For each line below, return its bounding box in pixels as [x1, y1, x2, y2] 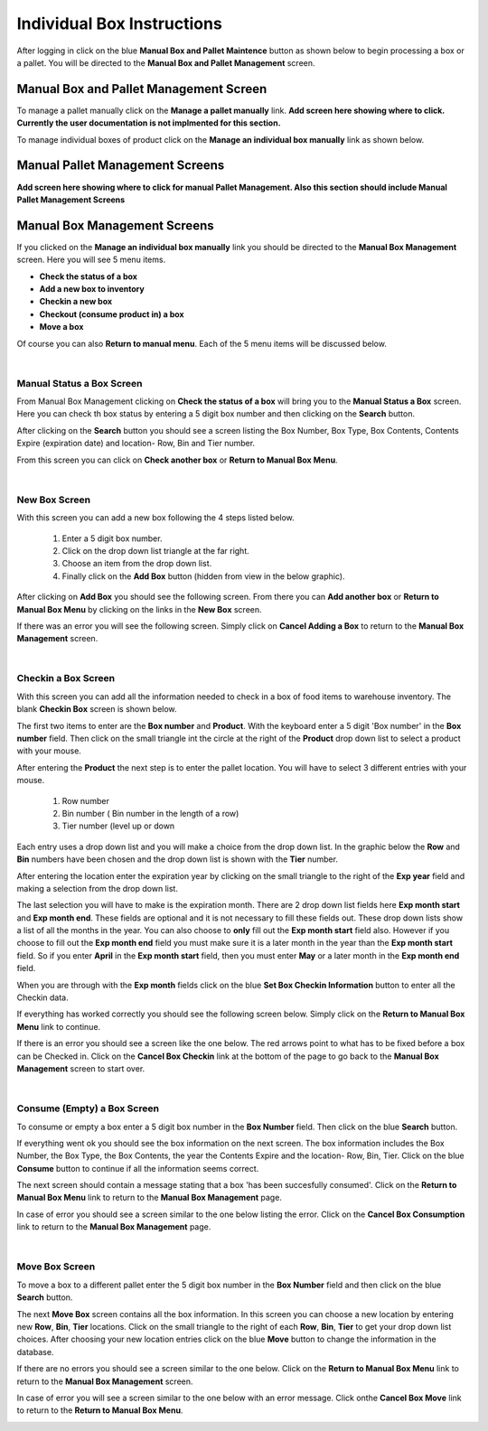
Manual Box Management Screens [16, 218, 214, 233]
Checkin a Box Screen [16, 672, 116, 685]
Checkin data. [16, 992, 69, 1003]
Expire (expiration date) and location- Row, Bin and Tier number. [16, 438, 256, 449]
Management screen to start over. [16, 1063, 145, 1074]
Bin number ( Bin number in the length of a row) [61, 808, 239, 818]
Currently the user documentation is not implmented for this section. [16, 117, 281, 128]
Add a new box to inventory [39, 284, 145, 294]
